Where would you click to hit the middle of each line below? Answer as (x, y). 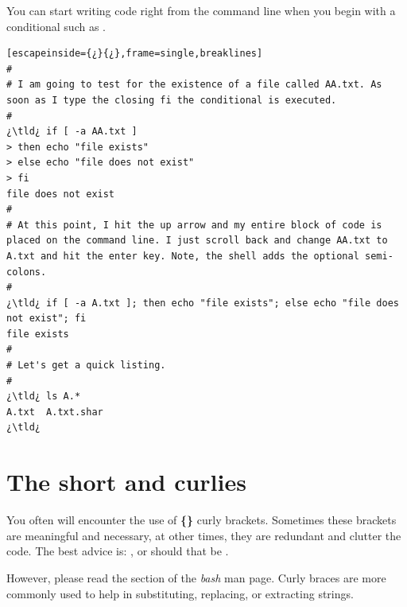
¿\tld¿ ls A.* (44, 397)
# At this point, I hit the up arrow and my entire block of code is (194, 225)
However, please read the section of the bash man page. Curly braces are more (196, 577)
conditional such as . (56, 26)
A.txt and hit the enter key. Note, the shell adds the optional (183, 256)
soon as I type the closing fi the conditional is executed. (172, 100)
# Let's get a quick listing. (86, 366)
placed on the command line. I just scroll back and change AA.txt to (197, 241)
